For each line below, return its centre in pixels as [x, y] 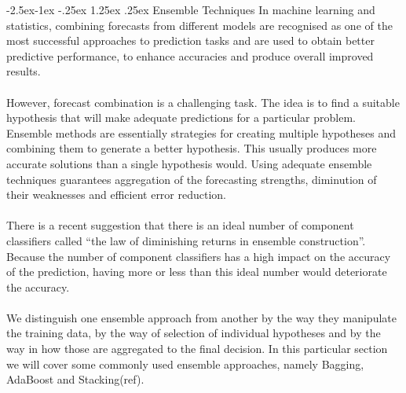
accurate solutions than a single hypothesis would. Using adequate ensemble [189, 163]
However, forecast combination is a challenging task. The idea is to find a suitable [203, 102]
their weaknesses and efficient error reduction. [117, 195]
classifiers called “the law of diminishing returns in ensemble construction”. [186, 240]
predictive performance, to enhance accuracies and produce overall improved [190, 55]
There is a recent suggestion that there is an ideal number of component [180, 225]
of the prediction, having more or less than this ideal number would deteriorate [197, 272]
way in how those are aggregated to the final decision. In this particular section [197, 349]
